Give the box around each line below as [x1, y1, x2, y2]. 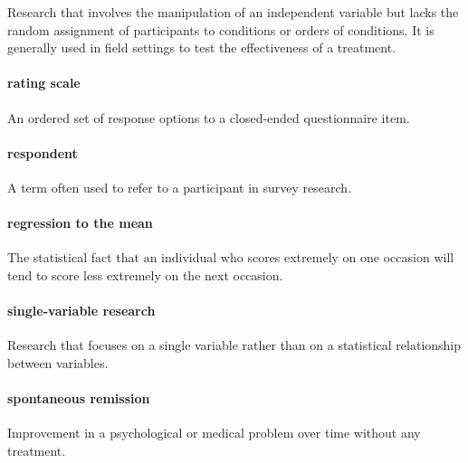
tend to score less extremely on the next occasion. [7, 265, 283, 284]
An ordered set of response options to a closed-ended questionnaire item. [7, 108, 410, 127]
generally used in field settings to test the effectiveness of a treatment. [7, 38, 396, 57]
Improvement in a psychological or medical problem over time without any [7, 423, 421, 442]
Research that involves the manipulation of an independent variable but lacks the [7, 3, 459, 21]
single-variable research [7, 301, 156, 320]
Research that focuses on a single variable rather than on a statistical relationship [7, 335, 462, 354]
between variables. [7, 353, 109, 372]
